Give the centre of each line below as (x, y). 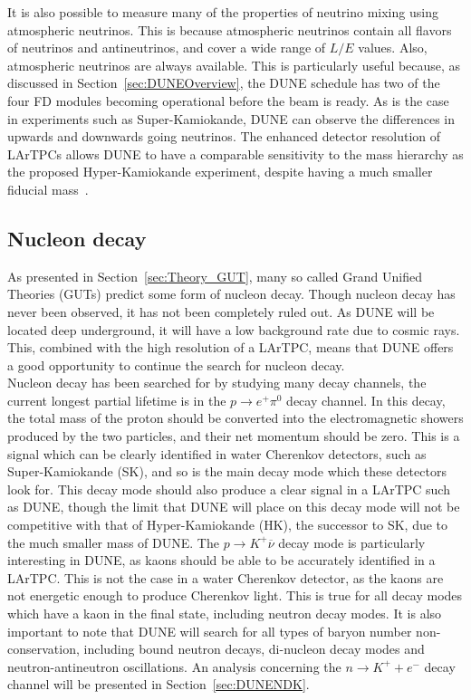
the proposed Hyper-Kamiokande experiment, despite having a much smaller (220, 172)
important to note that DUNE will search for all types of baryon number (210, 631)
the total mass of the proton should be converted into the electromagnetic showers (235, 418)
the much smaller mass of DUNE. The (113, 542)
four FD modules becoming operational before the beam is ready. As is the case (228, 100)
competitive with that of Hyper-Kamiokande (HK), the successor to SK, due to (228, 525)
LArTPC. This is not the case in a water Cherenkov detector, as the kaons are (226, 577)
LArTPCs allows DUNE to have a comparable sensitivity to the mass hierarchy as (235, 153)
